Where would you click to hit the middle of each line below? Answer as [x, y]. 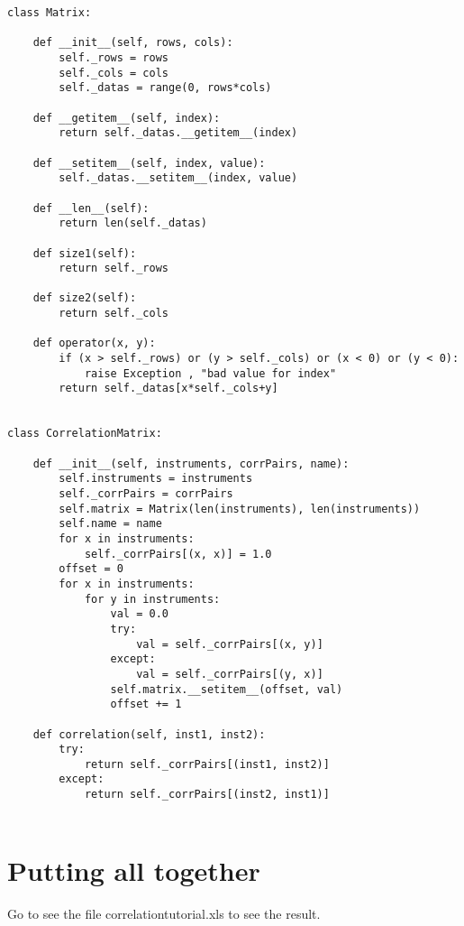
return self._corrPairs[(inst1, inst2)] [207, 764]
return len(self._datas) [133, 223]
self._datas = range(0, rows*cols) [165, 88]
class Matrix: [50, 13]
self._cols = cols [114, 73]
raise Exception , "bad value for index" [210, 373]
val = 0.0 [139, 614]
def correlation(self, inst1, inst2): [149, 734]
